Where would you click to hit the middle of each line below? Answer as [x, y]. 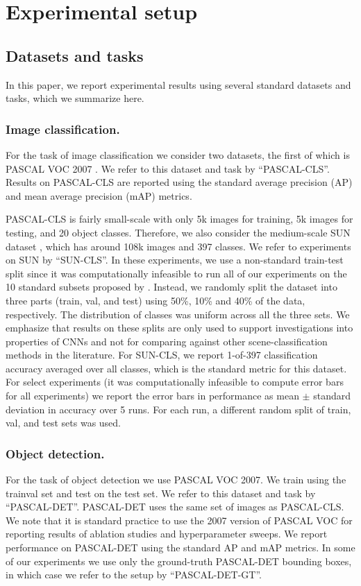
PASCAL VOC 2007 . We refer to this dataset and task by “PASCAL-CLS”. [168, 168]
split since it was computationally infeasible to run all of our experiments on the [176, 273]
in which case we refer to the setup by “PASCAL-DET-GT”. [134, 575]
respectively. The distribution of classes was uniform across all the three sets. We [178, 314]
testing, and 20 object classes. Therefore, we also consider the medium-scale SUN [178, 232]
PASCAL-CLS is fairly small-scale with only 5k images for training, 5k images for [179, 219]
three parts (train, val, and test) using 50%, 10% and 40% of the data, [156, 300]
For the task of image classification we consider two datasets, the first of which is [178, 154]
